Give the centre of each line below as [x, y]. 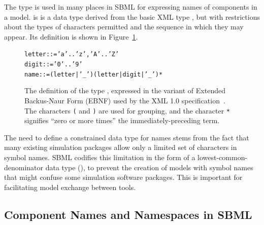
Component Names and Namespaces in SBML [128, 214]
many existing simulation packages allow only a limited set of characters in [121, 147]
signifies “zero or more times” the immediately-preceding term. [122, 120]
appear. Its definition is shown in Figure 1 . [71, 36]
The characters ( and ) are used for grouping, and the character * [127, 110]
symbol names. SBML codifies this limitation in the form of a [100, 157]
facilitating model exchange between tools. [70, 187]
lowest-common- [223, 157]
